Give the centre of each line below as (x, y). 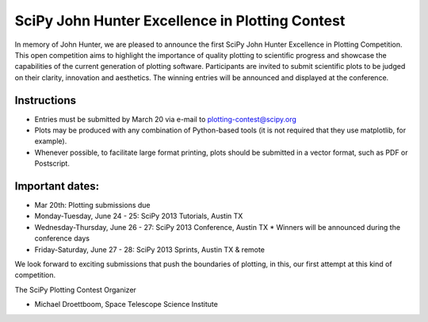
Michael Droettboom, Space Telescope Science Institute (126, 305)
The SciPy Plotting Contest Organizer (75, 289)
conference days (62, 239)
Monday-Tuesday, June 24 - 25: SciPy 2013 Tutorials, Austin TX (139, 216)
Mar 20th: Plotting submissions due (92, 205)
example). (51, 141)
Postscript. (52, 163)
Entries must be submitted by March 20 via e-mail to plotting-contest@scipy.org (166, 119)
